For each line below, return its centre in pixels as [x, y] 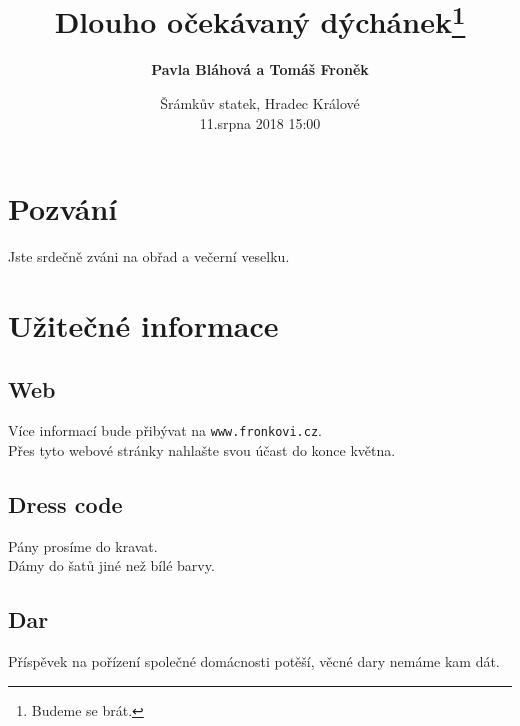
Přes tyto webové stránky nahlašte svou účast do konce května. [202, 450]
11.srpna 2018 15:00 [260, 122]
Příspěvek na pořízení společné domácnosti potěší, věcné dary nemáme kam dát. [254, 661]
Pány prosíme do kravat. [83, 545]
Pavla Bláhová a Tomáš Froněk [260, 69]
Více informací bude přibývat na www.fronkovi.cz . [165, 430]
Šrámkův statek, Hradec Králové [260, 103]
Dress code [65, 503]
